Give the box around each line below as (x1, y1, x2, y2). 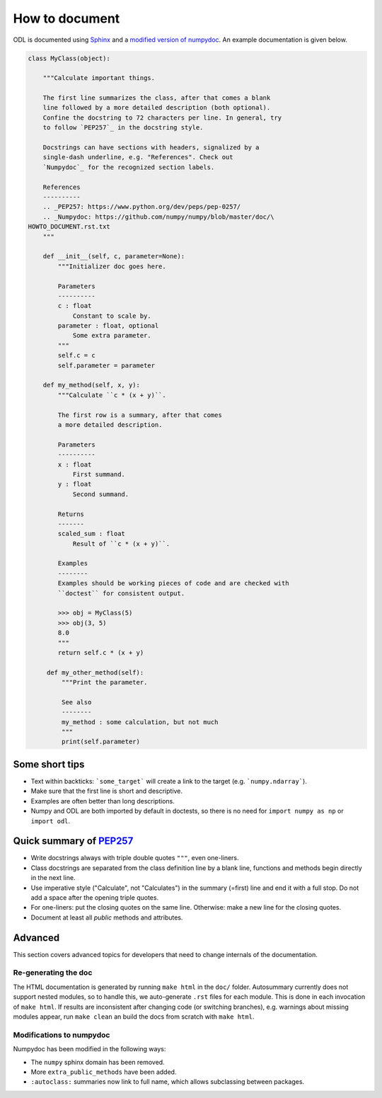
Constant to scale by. (72, 311, 151, 320)
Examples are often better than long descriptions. (30, 796, 175, 805)
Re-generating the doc (13, 968, 93, 978)
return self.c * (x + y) (57, 648, 144, 656)
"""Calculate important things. (42, 74, 156, 82)
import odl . (30, 816, 71, 825)
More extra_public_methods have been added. (30, 1068, 177, 1076)
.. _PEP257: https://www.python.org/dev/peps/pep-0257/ (42, 202, 241, 211)
